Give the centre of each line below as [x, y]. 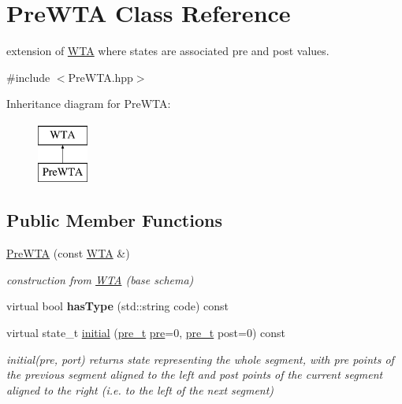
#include [28, 77]
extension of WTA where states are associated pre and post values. [168, 51]
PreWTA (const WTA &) [68, 253]
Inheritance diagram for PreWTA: [89, 104]
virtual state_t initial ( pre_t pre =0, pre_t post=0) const [146, 333]
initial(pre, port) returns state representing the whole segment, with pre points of [200, 359]
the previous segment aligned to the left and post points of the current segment [195, 374]
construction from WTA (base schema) [100, 279]
